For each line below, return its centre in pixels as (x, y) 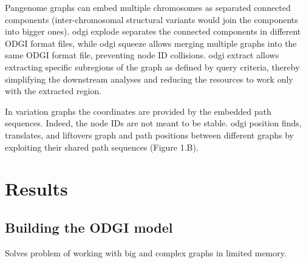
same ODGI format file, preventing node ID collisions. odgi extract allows (142, 55)
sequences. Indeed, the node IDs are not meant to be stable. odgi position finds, (153, 123)
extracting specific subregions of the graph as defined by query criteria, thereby (152, 67)
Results (36, 189)
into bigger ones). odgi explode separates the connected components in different (153, 31)
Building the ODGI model (89, 227)
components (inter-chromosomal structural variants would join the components (151, 19)
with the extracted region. (53, 91)
